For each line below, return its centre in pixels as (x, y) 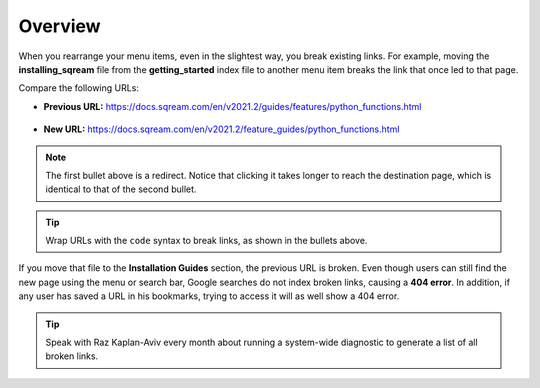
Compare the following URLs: (79, 88)
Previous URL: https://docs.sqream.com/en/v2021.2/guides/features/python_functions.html (232, 106)
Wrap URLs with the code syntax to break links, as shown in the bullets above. (206, 241)
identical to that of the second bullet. (121, 189)
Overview (59, 26)
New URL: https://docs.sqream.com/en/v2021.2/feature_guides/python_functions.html (221, 129)
